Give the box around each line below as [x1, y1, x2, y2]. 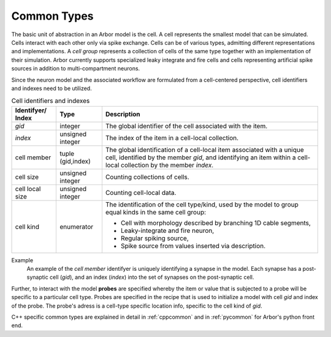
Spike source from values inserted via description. [120, 241, 266, 250]
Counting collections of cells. [105, 172, 189, 181]
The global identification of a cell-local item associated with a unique [105, 145, 305, 154]
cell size [15, 172, 39, 181]
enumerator [59, 222, 94, 231]
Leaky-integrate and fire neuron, [120, 226, 215, 235]
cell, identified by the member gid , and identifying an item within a [105, 153, 296, 162]
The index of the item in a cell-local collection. [105, 134, 239, 142]
